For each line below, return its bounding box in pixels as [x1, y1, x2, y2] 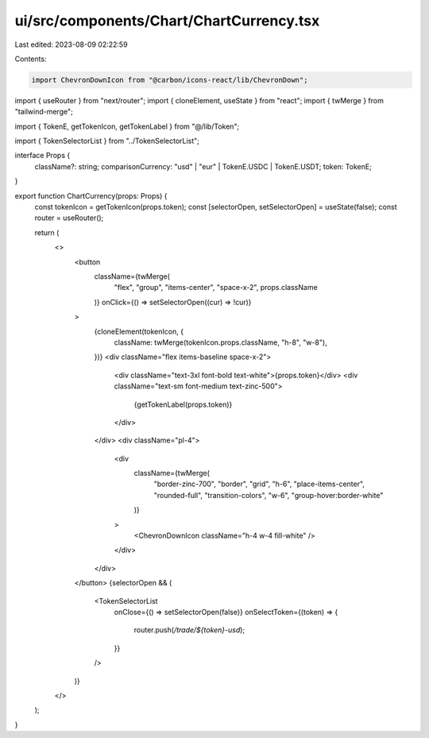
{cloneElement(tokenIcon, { [94, 326, 184, 336]
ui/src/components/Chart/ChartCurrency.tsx [14, 12, 320, 29]
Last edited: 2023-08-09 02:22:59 [14, 40, 128, 49]
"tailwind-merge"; [14, 107, 73, 117]
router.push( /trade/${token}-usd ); [133, 625, 245, 635]
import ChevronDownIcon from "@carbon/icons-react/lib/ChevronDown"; [31, 75, 308, 84]
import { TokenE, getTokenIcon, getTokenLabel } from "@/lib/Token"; [14, 122, 240, 131]
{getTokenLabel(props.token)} [133, 400, 233, 409]
